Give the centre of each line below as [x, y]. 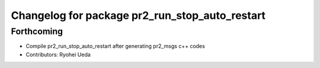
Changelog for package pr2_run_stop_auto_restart [138, 15]
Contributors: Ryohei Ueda [58, 54]
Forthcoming [37, 31]
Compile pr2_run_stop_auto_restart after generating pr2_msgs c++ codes [116, 46]
